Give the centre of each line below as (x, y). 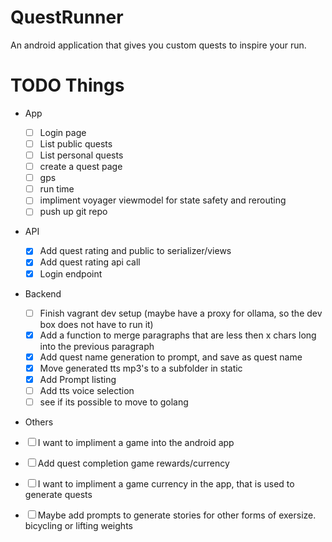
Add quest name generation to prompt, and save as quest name (171, 357)
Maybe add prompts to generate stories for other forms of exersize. (177, 515)
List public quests (76, 143)
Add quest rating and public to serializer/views (135, 251)
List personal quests (81, 155)
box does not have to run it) (96, 324)
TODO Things (67, 85)
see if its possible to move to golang (114, 402)
